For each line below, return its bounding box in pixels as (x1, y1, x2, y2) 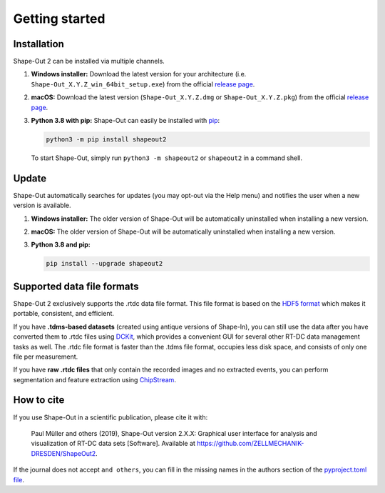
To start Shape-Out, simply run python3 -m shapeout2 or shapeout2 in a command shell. (31, 154, 303, 162)
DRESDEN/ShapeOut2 (31, 449, 96, 457)
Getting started (13, 11, 106, 26)
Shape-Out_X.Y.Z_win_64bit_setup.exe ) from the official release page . (31, 79, 255, 89)
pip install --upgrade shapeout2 (46, 259, 163, 268)
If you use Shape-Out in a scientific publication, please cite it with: (13, 413, 208, 422)
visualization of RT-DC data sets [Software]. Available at (31, 439, 196, 448)
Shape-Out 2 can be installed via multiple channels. (13, 57, 165, 66)
